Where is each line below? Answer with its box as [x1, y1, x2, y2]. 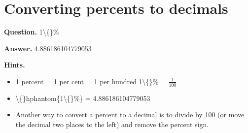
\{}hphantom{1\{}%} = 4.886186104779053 [15, 93, 150, 103]
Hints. [4, 60, 25, 70]
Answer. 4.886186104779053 [4, 43, 92, 53]
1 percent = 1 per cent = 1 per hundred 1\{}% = [15, 76, 166, 86]
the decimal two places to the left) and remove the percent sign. [15, 119, 209, 129]
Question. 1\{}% [4, 27, 59, 37]
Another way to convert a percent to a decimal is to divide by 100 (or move [15, 109, 245, 120]
